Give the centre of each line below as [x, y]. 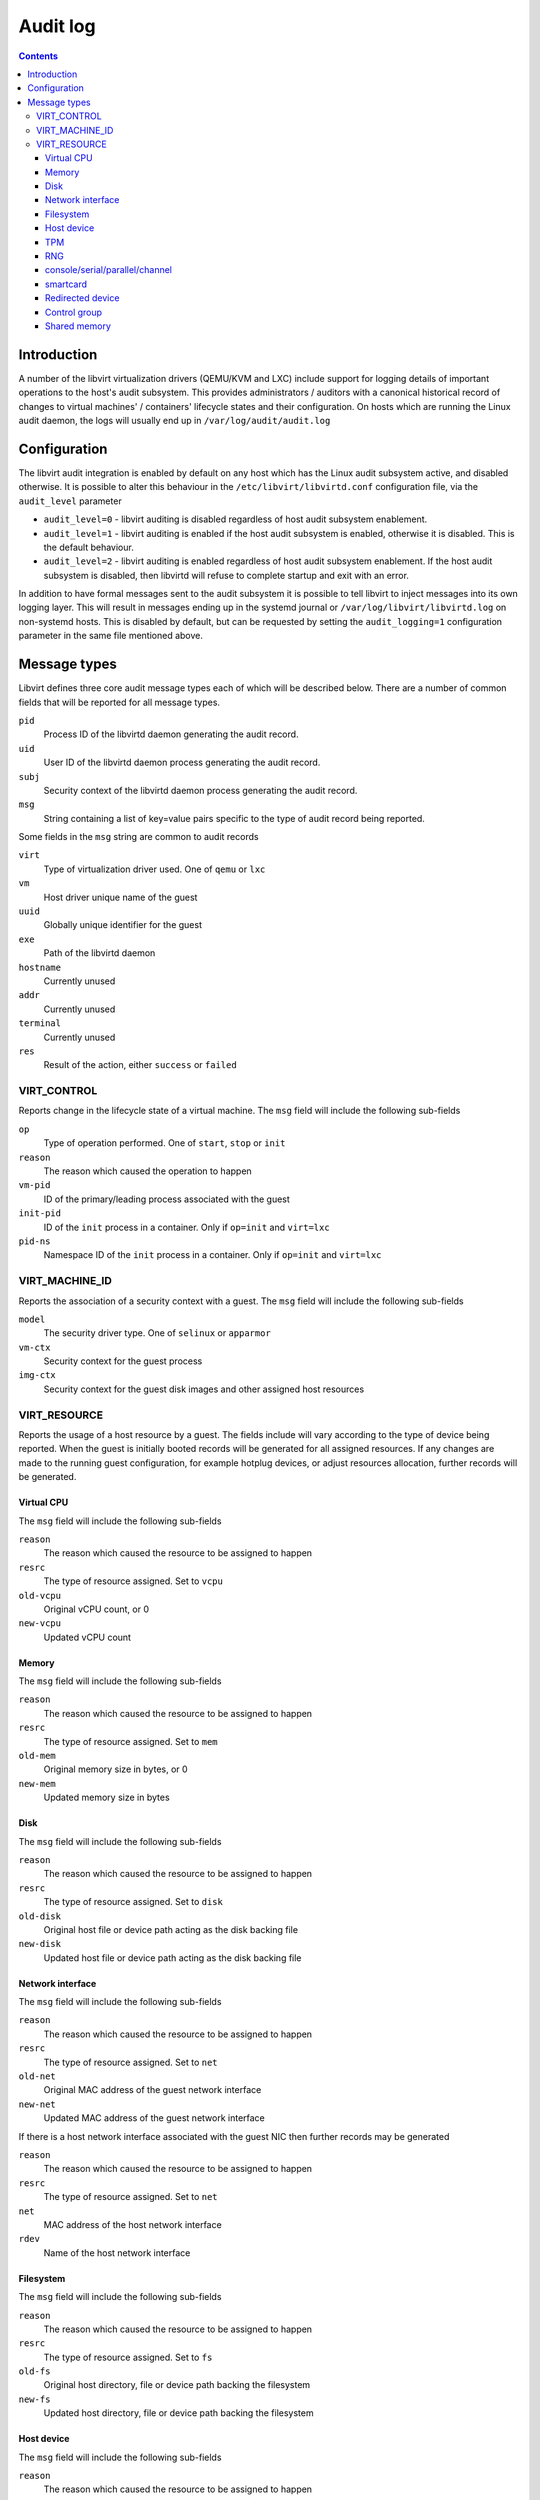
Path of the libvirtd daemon [99, 953]
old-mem [37, 1756]
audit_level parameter [70, 501]
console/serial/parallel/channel [109, 270]
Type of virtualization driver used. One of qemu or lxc [154, 869]
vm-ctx [34, 1347]
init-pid [40, 1213]
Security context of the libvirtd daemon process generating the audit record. [200, 790]
